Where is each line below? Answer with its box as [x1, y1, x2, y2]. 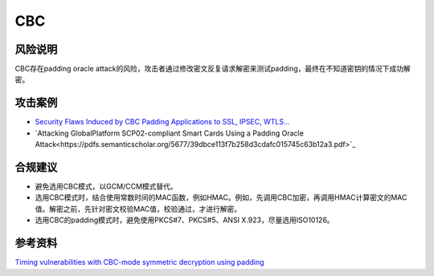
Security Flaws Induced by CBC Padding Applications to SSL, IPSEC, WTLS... [35, 117, 290, 127]
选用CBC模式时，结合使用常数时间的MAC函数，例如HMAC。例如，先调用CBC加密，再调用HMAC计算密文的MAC [35, 193, 407, 202]
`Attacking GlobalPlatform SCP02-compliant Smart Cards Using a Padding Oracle [35, 128, 305, 138]
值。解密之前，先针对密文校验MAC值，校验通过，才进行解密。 [35, 204, 242, 213]
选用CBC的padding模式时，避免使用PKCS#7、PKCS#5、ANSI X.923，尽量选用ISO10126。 [35, 215, 334, 225]
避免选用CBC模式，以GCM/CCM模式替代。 [35, 181, 178, 192]
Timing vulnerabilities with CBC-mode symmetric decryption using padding [14, 258, 264, 267]
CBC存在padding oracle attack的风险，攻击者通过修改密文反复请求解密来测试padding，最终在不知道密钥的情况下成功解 [14, 64, 411, 74]
